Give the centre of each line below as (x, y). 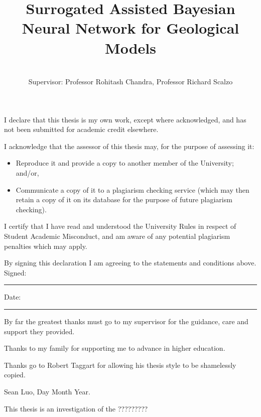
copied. (15, 375)
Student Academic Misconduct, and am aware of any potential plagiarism (117, 236)
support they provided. (39, 331)
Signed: (15, 272)
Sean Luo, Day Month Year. (47, 391)
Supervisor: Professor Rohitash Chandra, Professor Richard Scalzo (130, 82)
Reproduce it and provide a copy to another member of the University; (125, 163)
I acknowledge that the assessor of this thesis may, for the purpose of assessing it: (129, 146)
